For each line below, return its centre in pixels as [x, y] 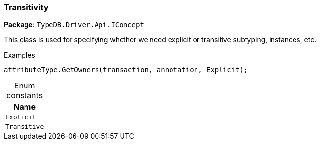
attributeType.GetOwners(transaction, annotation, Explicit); [126, 70]
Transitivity [26, 7]
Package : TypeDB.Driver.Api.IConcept [74, 25]
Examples [20, 55]
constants [25, 96]
